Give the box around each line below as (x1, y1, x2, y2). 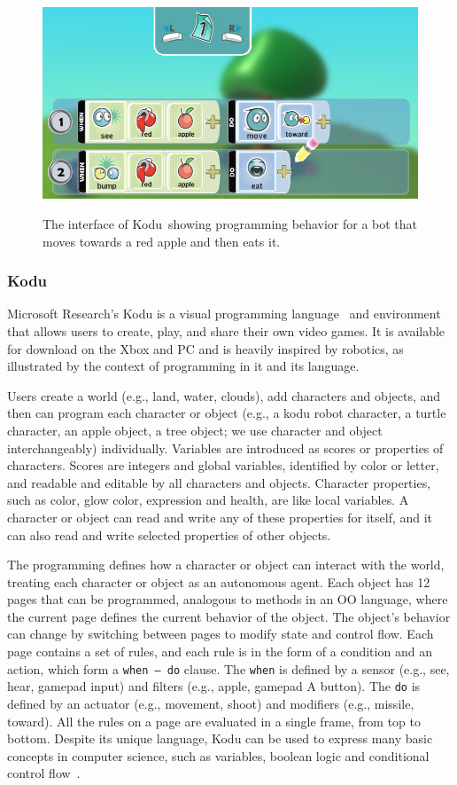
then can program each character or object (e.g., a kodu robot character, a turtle (7, 404, 446, 422)
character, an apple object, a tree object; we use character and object (7, 420, 383, 439)
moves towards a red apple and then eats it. (43, 232, 281, 250)
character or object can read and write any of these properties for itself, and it (7, 507, 433, 526)
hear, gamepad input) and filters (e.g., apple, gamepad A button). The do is (7, 677, 421, 695)
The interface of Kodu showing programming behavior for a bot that (43, 214, 418, 232)
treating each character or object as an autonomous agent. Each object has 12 (7, 572, 430, 591)
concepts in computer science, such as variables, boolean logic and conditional (7, 746, 430, 765)
